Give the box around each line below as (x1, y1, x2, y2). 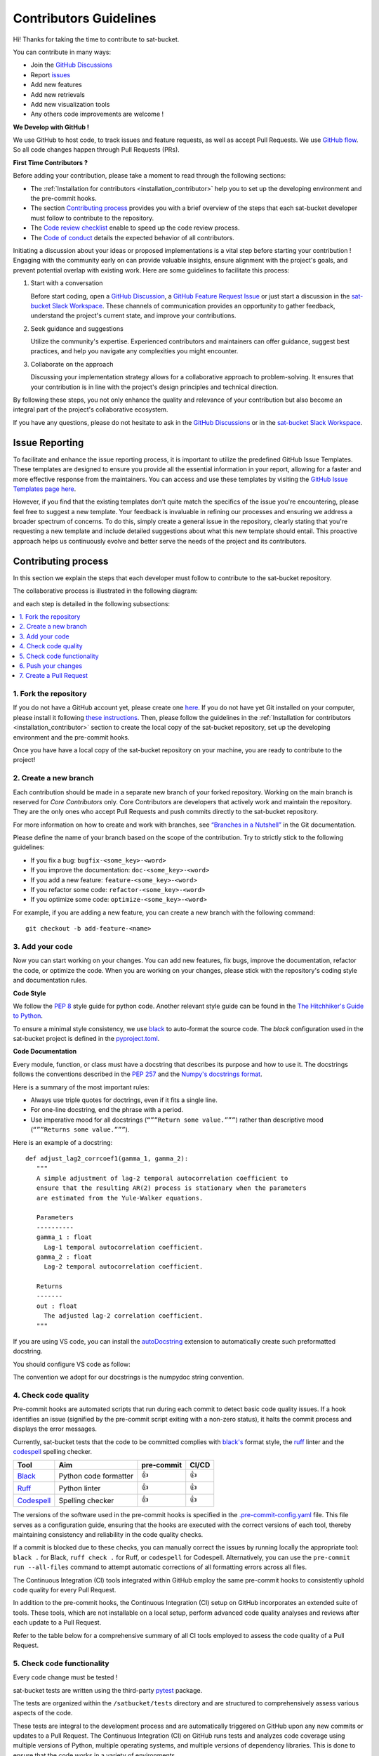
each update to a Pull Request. (13, 1618, 102, 1627)
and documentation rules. (13, 976, 88, 985)
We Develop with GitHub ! (13, 123, 90, 131)
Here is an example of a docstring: (13, 1138, 113, 1146)
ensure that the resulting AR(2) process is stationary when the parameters (36, 1184, 307, 1192)
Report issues (30, 70, 70, 79)
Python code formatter (58, 1471, 133, 1481)
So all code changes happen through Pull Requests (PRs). (13, 145, 180, 154)
